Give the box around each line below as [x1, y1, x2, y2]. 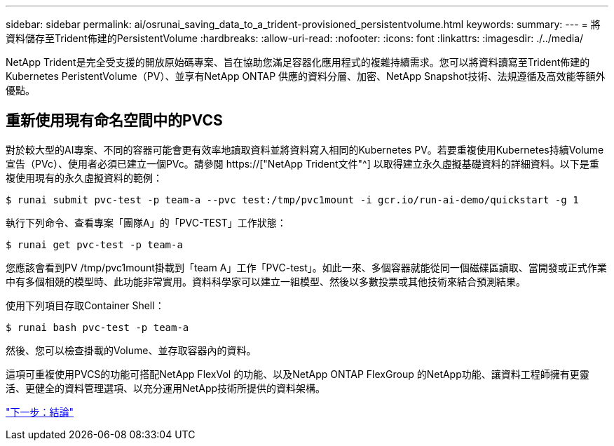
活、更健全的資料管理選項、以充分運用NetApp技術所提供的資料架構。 [6, 381, 326, 394]
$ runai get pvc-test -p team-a [6, 238, 183, 250]
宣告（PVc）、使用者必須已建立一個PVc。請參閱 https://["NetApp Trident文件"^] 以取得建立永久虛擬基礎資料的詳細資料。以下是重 [6, 157, 599, 170]
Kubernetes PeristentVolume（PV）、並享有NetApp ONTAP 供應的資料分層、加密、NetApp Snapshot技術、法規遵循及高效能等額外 [6, 70, 606, 82]
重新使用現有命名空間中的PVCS [6, 111, 223, 130]
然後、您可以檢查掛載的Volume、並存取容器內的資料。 [6, 344, 257, 356]
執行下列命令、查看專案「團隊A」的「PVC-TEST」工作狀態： [6, 216, 287, 229]
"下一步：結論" [6, 405, 74, 418]
